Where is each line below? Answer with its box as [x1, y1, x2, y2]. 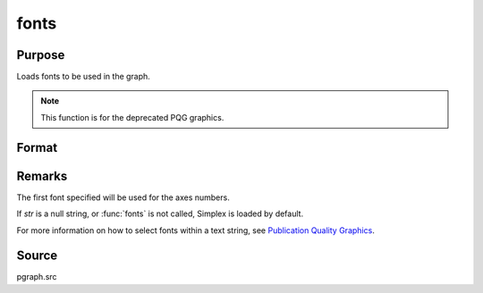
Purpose [16, 47, 65, 63]
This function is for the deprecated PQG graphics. [40, 112, 225, 122]
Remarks [16, 168, 68, 183]
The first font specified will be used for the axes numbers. [16, 192, 230, 203]
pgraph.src [16, 272, 57, 282]
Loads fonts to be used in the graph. [16, 71, 151, 82]
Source [16, 248, 58, 264]
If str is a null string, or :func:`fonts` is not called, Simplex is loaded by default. [16, 208, 304, 219]
